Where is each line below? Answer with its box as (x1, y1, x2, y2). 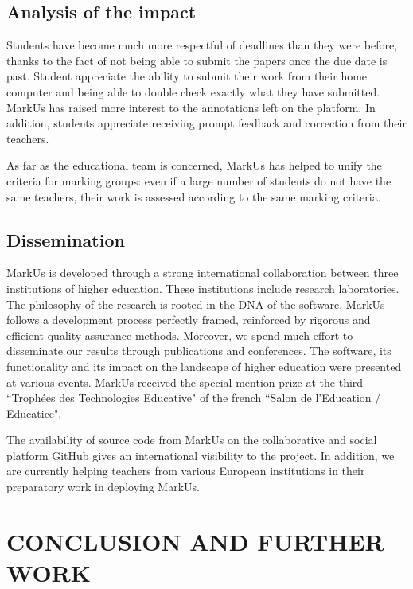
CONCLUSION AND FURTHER (6, 525, 384, 557)
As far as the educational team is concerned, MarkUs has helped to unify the (6, 157, 382, 174)
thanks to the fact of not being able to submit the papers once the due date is (6, 52, 388, 68)
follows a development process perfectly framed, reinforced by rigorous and (6, 311, 371, 328)
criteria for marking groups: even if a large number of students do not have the (6, 172, 392, 189)
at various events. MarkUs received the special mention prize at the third (6, 373, 364, 390)
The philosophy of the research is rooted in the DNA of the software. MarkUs (6, 295, 385, 312)
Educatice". (6, 404, 62, 421)
